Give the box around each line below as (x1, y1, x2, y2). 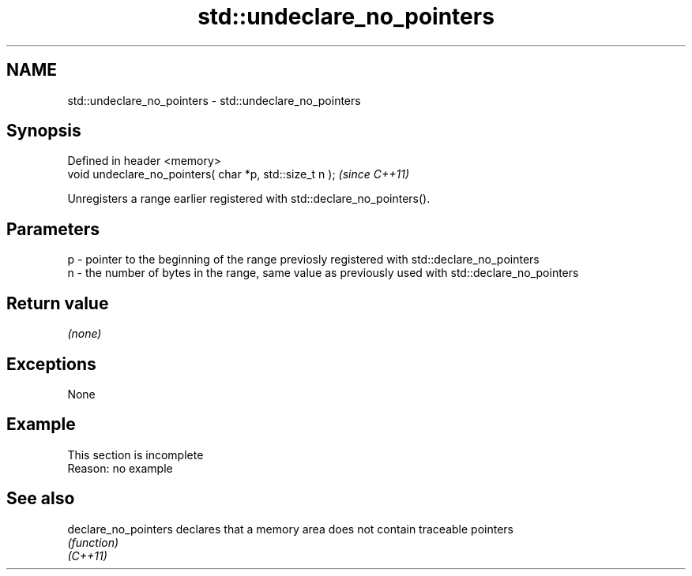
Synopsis (6, 121, 81, 141)
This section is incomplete (67, 447, 204, 462)
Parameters (6, 219, 100, 239)
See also (6, 488, 75, 509)
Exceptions (6, 353, 96, 374)
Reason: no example (67, 461, 173, 475)
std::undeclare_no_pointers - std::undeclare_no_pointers (67, 93, 361, 107)
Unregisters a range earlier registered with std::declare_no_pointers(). (67, 192, 431, 206)
